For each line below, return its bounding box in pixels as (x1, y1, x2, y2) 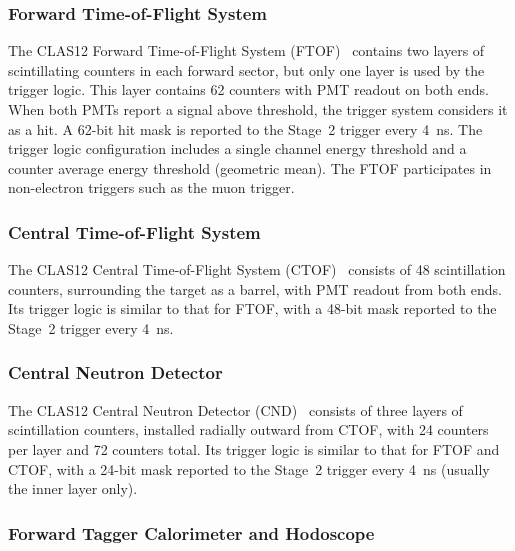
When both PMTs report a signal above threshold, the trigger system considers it (8, 99, 508, 119)
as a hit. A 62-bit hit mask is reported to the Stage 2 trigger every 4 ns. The (8, 118, 483, 139)
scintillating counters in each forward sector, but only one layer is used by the (8, 59, 485, 80)
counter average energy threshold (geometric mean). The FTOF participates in (8, 157, 492, 178)
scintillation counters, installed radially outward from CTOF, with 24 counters (8, 419, 489, 440)
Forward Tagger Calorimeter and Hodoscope (8, 520, 375, 545)
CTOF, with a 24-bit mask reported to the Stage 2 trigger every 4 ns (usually (8, 458, 490, 479)
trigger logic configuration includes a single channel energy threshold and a (8, 138, 467, 159)
